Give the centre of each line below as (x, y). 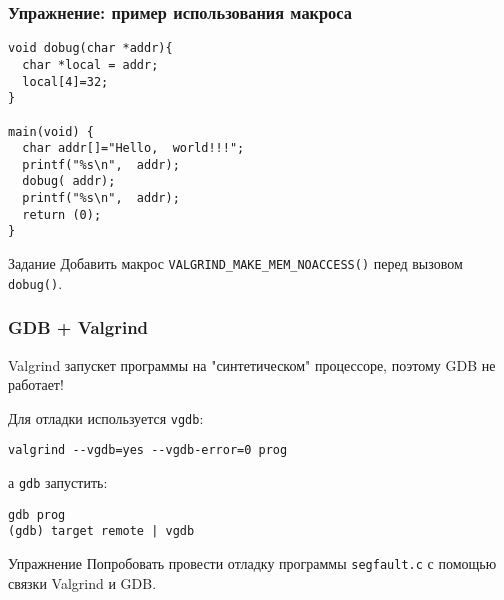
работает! (36, 384)
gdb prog (37, 514)
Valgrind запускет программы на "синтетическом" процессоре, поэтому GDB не (252, 364)
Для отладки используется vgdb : (106, 417)
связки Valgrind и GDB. (82, 582)
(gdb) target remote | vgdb (101, 531)
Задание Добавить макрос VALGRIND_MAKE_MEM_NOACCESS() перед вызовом (235, 263)
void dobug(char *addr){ (90, 48)
